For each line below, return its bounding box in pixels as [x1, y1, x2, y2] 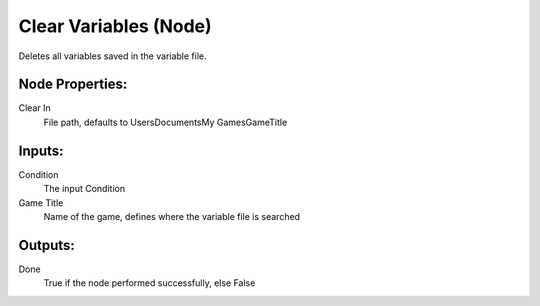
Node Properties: [18, 76, 128, 93]
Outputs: [18, 236, 75, 254]
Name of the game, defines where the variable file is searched [43, 210, 300, 222]
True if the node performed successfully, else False [43, 277, 256, 289]
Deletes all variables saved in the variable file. [18, 50, 207, 62]
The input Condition [43, 183, 125, 195]
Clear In [18, 102, 52, 114]
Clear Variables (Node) [18, 15, 212, 37]
